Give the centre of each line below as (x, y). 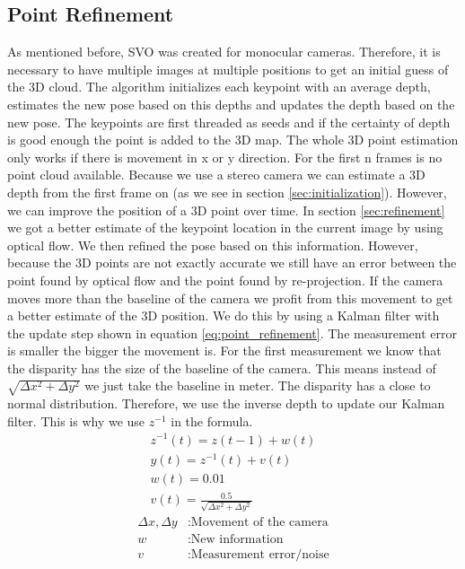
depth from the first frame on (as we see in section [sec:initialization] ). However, (227, 192)
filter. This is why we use (76, 420)
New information (237, 539)
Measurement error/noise (260, 554)
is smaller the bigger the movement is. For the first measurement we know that (224, 350)
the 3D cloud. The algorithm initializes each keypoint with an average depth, (219, 87)
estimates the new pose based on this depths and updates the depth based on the (231, 104)
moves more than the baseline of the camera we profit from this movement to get (230, 298)
